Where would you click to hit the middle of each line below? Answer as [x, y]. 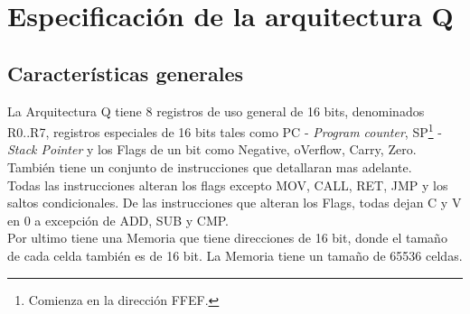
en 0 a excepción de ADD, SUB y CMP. [118, 220]
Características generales [126, 73]
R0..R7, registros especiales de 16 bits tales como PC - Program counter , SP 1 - [225, 130]
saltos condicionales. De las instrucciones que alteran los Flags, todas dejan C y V [235, 203]
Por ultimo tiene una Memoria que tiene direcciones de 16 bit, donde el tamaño [227, 238]
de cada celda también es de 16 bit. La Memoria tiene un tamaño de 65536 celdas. [235, 255]
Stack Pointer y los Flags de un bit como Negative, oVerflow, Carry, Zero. [212, 149]
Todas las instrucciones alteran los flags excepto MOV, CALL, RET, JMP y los [228, 185]
